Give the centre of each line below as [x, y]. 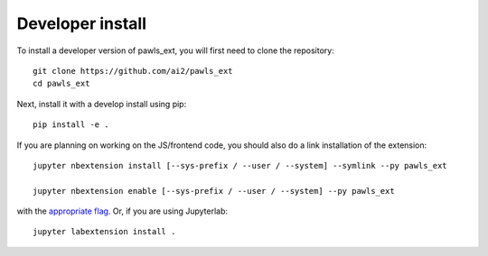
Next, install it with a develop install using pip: [102, 104]
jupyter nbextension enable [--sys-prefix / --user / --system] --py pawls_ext [214, 191]
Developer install [82, 23]
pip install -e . [71, 125]
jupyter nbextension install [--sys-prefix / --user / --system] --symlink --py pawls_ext [240, 165]
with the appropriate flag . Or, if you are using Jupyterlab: [122, 211]
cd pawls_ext [61, 84]
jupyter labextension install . [104, 232]
